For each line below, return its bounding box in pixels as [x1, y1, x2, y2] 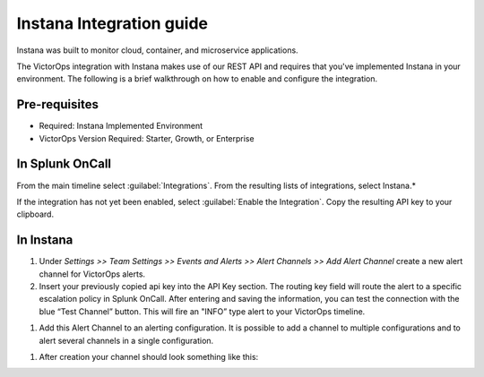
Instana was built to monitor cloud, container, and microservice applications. [16, 45, 299, 56]
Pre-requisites [16, 97, 99, 112]
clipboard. [16, 209, 54, 219]
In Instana [16, 233, 73, 248]
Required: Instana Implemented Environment [39, 121, 203, 132]
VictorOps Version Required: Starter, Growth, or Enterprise [39, 133, 255, 143]
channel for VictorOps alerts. [39, 269, 146, 279]
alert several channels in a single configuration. [39, 335, 214, 346]
